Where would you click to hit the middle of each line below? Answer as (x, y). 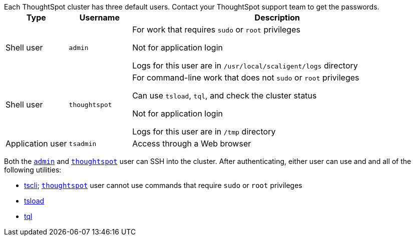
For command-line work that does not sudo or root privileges (246, 77)
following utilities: (33, 170)
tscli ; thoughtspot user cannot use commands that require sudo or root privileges (163, 185)
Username (99, 17)
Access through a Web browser (192, 143)
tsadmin (83, 143)
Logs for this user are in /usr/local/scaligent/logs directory (245, 65)
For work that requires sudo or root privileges (216, 29)
